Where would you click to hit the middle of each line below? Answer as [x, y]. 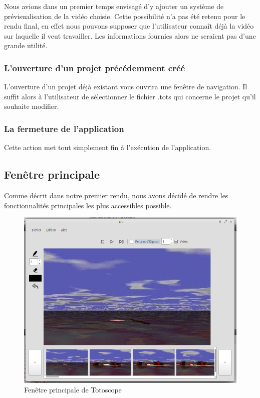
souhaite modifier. [32, 106]
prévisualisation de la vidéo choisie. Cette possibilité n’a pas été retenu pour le [125, 16]
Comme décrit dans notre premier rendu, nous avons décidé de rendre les [116, 195]
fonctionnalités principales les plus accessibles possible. [88, 205]
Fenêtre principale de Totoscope [73, 390]
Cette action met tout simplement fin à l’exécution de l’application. [108, 147]
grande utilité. [26, 45]
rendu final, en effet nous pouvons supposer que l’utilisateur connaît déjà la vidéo [129, 26]
